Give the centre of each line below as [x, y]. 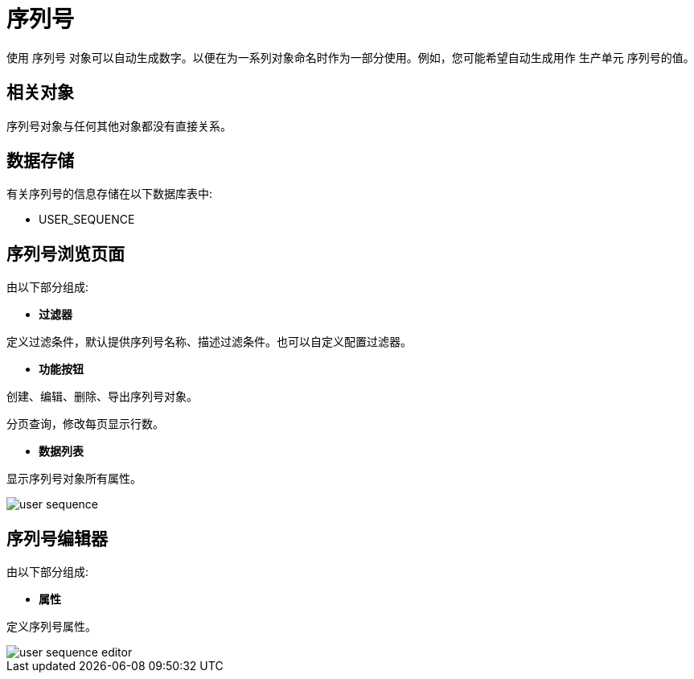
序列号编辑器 [57, 538]
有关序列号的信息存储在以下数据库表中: [110, 194]
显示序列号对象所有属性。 [74, 479]
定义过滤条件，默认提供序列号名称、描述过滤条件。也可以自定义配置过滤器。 [209, 342]
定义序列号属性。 [51, 627]
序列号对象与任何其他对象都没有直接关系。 [119, 126]
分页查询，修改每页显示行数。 [85, 424]
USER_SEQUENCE [87, 220]
